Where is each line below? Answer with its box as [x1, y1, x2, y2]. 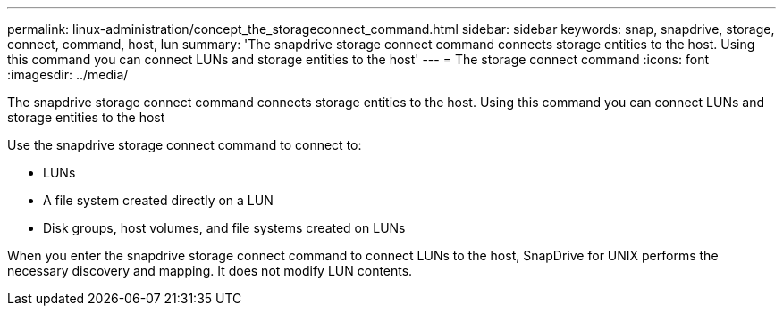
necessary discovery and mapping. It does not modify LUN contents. [7, 263, 413, 278]
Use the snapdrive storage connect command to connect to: [7, 137, 362, 152]
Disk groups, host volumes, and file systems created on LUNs [43, 220, 406, 235]
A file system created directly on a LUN [43, 193, 274, 208]
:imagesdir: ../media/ [7, 67, 129, 82]
